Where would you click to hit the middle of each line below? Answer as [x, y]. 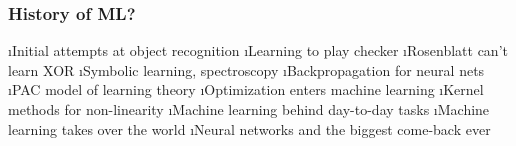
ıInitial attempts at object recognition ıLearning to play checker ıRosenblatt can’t [258, 50]
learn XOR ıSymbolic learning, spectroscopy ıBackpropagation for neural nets [246, 69]
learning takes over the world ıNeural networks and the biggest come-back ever [249, 128]
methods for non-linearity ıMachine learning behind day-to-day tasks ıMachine [249, 109]
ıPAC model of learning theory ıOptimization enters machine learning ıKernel [246, 89]
